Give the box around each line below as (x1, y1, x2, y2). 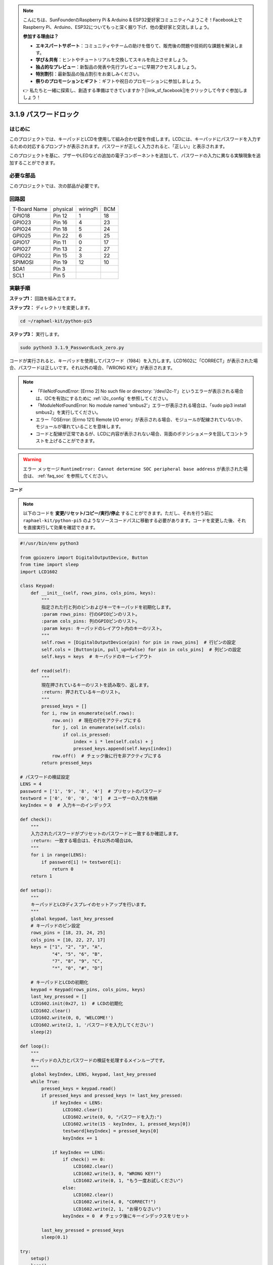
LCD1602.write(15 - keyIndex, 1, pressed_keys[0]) (62, 1121, 191, 1127)
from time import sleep (20, 562, 79, 568)
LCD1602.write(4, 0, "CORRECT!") (73, 1199, 156, 1205)
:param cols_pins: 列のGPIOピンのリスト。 (41, 618, 140, 624)
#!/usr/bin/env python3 (20, 540, 79, 546)
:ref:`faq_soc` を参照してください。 (37, 473, 111, 479)
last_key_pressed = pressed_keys (41, 1227, 124, 1233)
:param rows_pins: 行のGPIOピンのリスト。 (41, 611, 140, 617)
